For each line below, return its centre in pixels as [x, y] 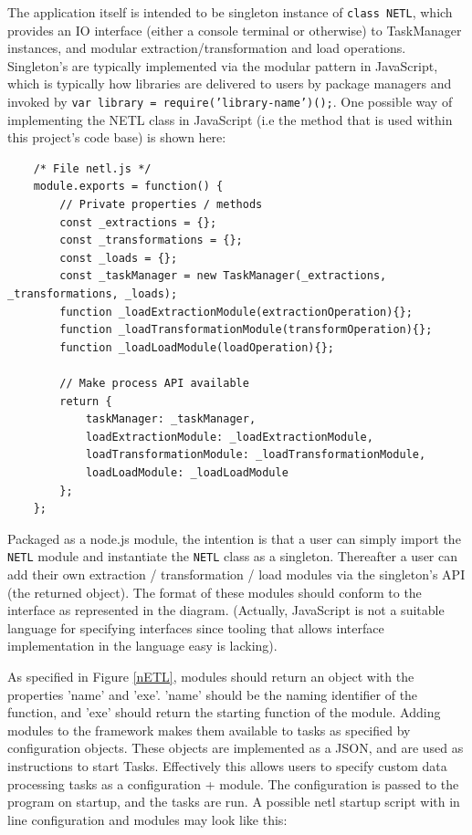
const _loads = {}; [119, 258]
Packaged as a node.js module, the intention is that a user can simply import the [234, 538]
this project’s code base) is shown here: [117, 137]
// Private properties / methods [161, 205]
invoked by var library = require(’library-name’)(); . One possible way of [230, 102]
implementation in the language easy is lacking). [142, 646]
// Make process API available [154, 383]
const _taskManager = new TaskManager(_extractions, [223, 276]
